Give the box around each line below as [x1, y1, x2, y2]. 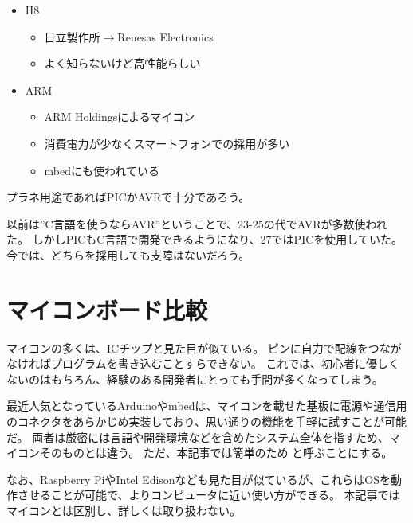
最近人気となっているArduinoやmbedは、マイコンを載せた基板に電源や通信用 [6, 397, 407, 414]
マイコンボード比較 [6, 293, 208, 326]
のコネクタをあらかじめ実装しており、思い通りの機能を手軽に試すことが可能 [6, 413, 407, 430]
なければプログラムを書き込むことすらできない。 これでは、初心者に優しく [6, 355, 399, 372]
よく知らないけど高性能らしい [44, 55, 201, 72]
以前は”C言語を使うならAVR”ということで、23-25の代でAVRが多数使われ [6, 215, 387, 232]
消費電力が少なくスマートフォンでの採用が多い [44, 135, 290, 151]
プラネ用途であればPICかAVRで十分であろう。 [6, 189, 250, 205]
